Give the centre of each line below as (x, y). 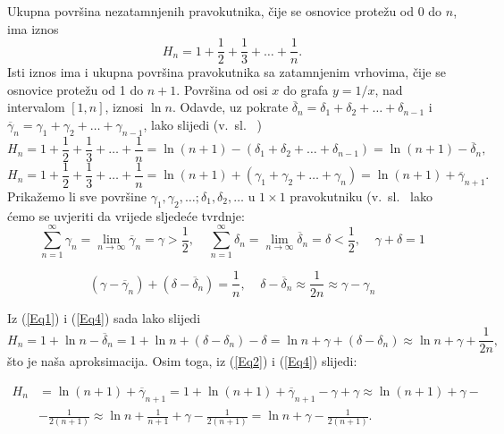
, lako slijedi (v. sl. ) (202, 125)
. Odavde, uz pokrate (230, 107)
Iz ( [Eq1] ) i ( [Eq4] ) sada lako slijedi (104, 317)
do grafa (306, 89)
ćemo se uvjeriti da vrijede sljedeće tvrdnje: (126, 215)
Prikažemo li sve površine (77, 196)
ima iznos (33, 28)
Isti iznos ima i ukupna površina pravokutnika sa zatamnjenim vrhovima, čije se (227, 72)
